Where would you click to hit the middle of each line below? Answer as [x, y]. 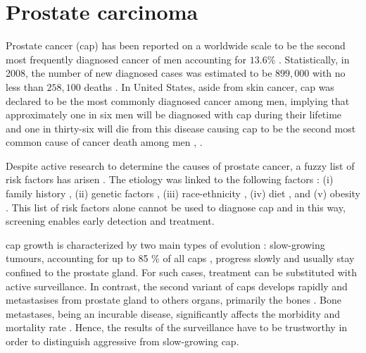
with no [329, 73]
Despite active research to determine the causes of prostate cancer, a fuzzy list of [180, 165]
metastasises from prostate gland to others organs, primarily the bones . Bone [174, 300]
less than [25, 86]
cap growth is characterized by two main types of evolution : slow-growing [165, 244]
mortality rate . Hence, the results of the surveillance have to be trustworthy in [177, 327]
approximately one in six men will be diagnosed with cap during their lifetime [174, 114]
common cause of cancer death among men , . [104, 142]
